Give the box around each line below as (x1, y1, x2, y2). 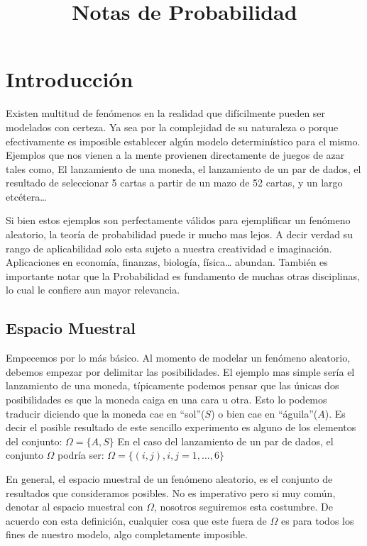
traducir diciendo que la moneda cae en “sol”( (6, 406, 205, 420)
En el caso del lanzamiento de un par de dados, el (117, 433, 334, 448)
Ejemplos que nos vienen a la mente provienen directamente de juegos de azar (6, 147, 345, 162)
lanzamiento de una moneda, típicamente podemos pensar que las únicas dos (6, 378, 339, 393)
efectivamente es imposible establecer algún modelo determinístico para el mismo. (6, 133, 361, 148)
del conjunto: (6, 433, 62, 448)
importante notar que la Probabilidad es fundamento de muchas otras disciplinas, (6, 268, 360, 283)
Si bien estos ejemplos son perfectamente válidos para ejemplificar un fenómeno (6, 213, 351, 228)
